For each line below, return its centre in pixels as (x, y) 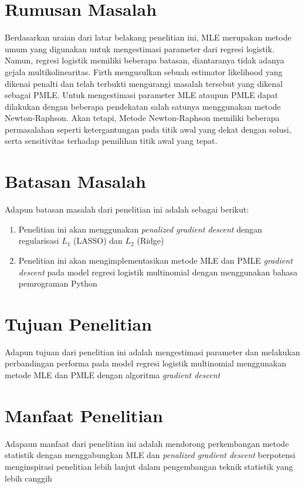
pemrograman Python (58, 283)
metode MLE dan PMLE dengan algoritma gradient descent (113, 375)
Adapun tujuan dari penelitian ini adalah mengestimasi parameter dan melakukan (152, 351)
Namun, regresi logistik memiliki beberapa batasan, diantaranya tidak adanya (145, 60)
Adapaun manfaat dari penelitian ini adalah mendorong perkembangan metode (147, 443)
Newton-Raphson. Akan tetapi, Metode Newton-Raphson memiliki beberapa (142, 118)
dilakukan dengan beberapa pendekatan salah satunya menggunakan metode (143, 106)
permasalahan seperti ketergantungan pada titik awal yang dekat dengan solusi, (148, 129)
